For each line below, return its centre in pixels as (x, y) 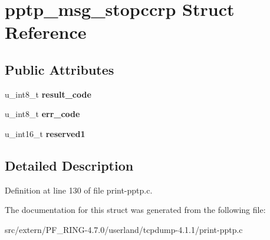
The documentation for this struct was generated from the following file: (135, 210)
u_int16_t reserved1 (45, 133)
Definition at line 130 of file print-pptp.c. (79, 190)
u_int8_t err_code (42, 114)
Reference (46, 32)
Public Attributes (60, 69)
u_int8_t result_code (48, 94)
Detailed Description (69, 165)
